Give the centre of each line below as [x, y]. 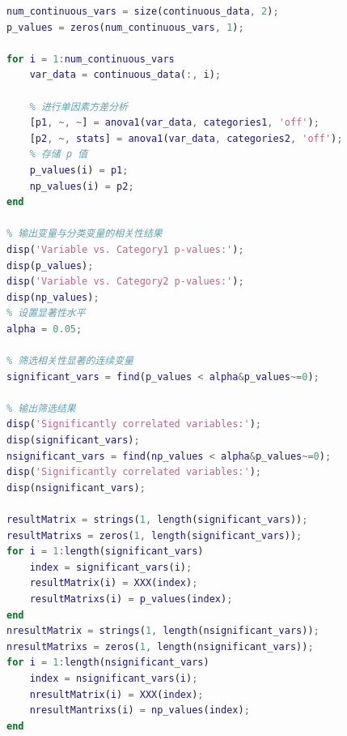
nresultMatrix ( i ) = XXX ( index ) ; [116, 694]
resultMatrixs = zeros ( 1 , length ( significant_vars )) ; [154, 535]
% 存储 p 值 [59, 154]
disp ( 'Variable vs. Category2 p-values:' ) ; [125, 282]
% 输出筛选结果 [41, 408]
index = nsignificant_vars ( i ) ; [114, 678]
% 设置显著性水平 [46, 313]
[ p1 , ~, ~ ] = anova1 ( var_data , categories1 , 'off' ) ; [174, 123]
